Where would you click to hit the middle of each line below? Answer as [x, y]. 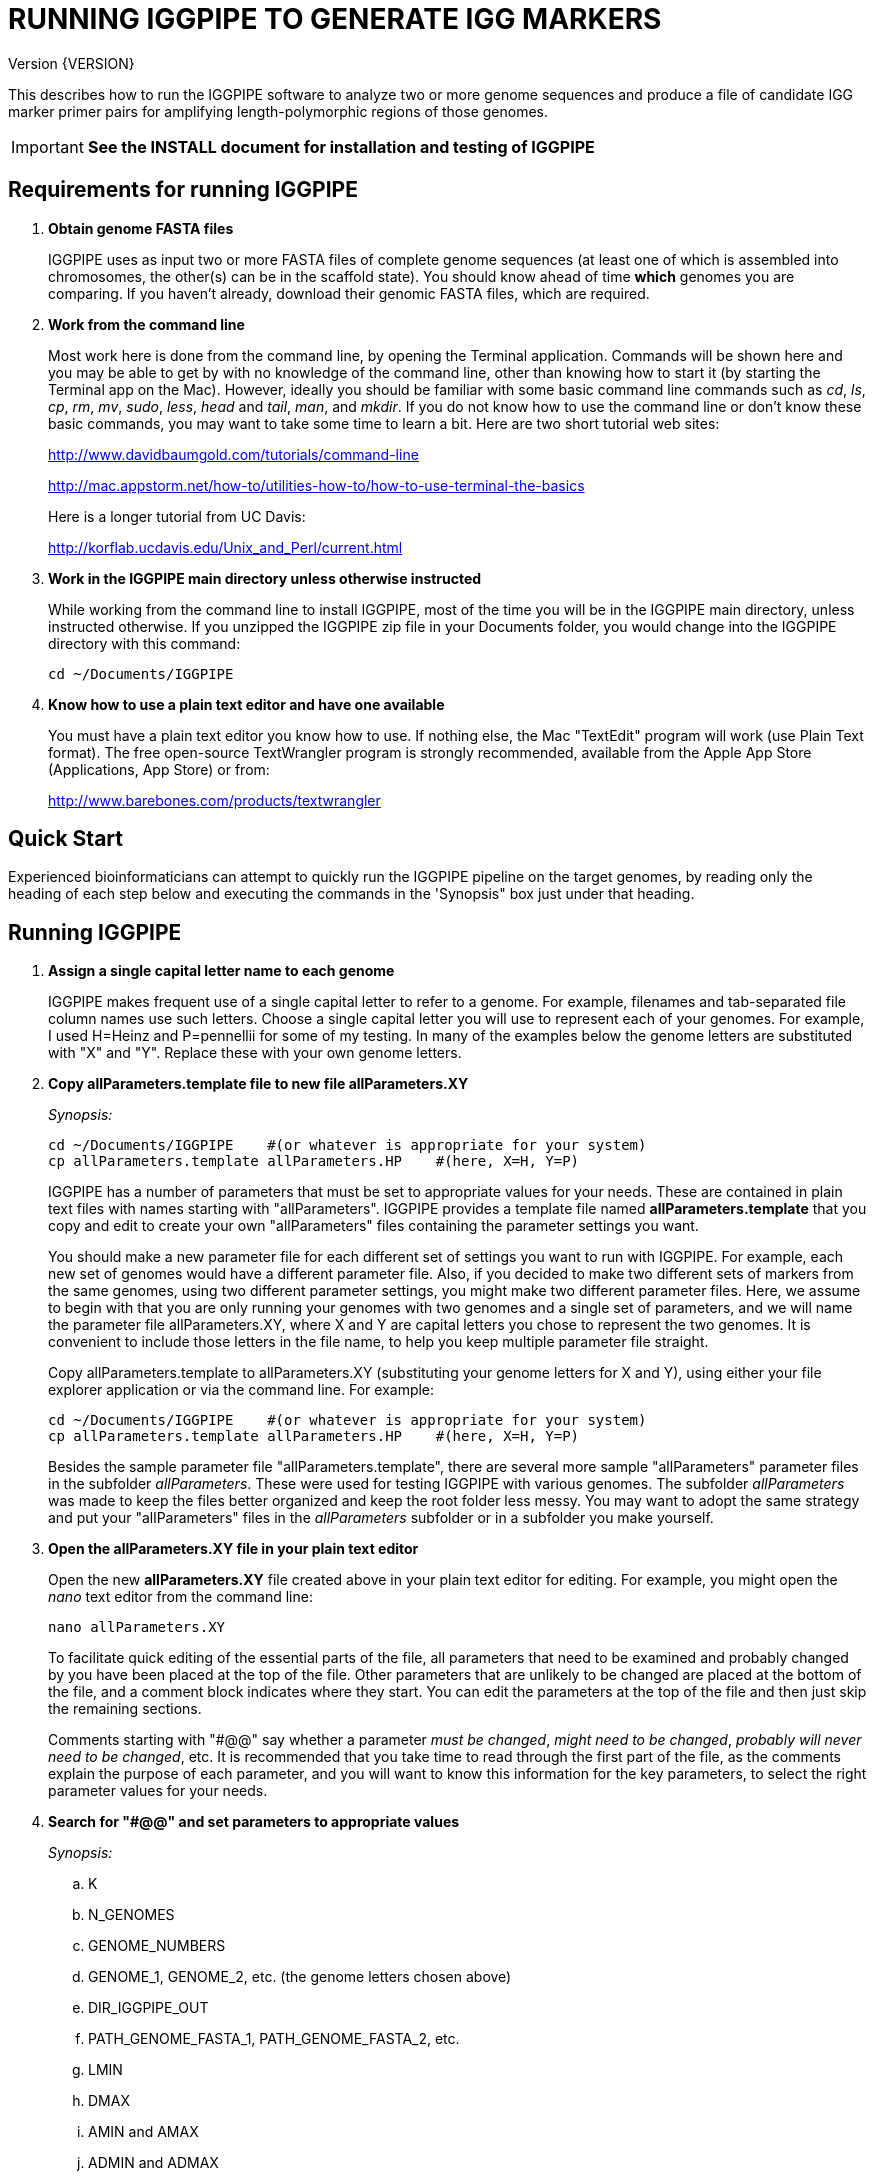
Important [47, 146]
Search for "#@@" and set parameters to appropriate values [254, 1822]
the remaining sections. [125, 1709]
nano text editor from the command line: [180, 1597]
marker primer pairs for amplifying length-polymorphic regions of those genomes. [278, 111]
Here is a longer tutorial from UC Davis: [177, 516]
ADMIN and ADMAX [153, 2163]
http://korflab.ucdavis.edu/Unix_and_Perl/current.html [225, 547]
